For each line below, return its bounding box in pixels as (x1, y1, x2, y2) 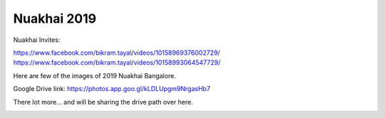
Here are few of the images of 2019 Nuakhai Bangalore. (13, 71, 176, 80)
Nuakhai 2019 (13, 11, 96, 26)
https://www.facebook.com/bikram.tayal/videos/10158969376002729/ (13, 48, 220, 57)
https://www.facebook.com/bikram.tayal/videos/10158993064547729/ (13, 58, 221, 67)
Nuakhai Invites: (13, 36, 61, 44)
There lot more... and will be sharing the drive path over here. (13, 97, 193, 106)
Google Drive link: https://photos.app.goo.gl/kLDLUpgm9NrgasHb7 (13, 85, 210, 93)
